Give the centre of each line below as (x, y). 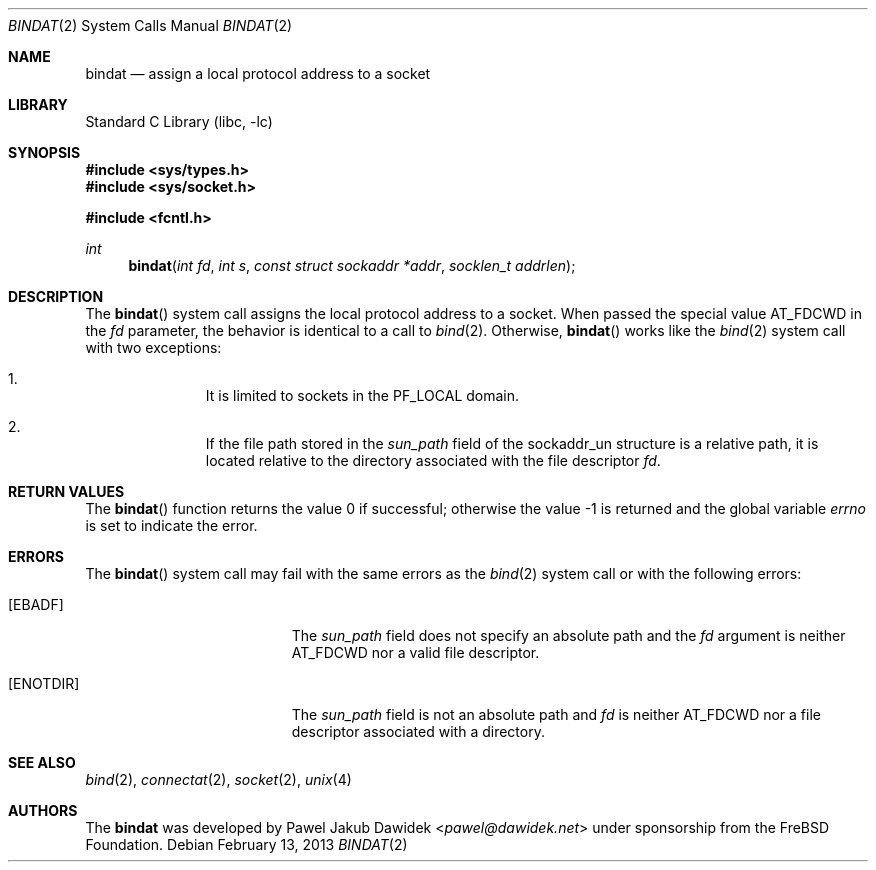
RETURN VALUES (66, 491)
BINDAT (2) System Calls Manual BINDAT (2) (150, 25)
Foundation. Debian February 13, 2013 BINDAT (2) (246, 844)
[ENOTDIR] (44, 683)
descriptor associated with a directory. (418, 731)
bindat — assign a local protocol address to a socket (258, 73)
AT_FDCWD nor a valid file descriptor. (415, 652)
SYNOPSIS (44, 152)
